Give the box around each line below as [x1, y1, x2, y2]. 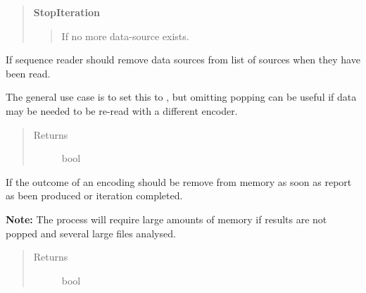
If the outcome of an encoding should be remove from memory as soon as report [6, 174, 352, 189]
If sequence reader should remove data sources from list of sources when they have [6, 52, 360, 67]
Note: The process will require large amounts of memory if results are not [6, 211, 327, 226]
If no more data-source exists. [61, 28, 189, 43]
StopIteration [33, 5, 100, 19]
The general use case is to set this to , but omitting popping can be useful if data [6, 89, 357, 104]
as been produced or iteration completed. [6, 188, 183, 203]
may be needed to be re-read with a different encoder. [6, 103, 238, 118]
